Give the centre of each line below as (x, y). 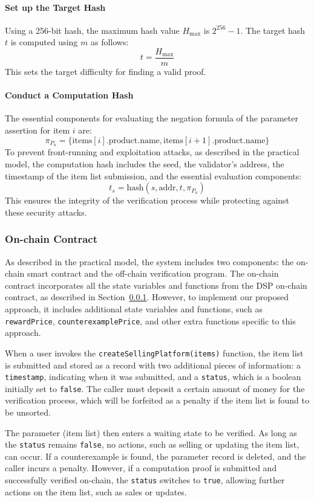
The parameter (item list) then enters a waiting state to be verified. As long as (151, 432)
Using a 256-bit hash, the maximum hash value (92, 30)
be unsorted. (28, 412)
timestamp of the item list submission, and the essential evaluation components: (153, 175)
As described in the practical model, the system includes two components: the (149, 261)
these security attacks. (46, 212)
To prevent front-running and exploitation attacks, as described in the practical (152, 152)
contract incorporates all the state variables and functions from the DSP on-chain (156, 285)
